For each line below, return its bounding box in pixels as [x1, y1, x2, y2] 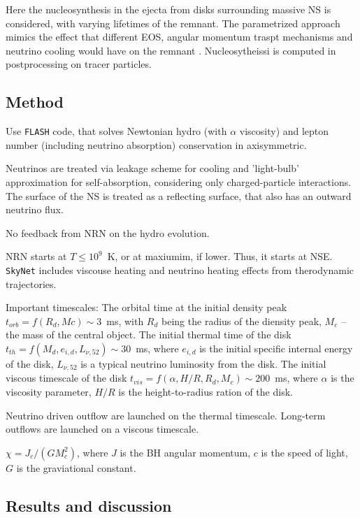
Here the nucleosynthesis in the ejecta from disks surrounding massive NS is [6, 2, 331, 16]
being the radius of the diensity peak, [161, 313, 322, 328]
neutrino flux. [6, 202, 64, 217]
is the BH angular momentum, [120, 445, 251, 459]
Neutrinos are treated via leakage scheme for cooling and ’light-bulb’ [6, 161, 299, 175]
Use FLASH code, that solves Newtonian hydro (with [6, 124, 227, 138]
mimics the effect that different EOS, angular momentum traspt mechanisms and [6, 29, 353, 44]
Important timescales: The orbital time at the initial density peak [6, 300, 287, 315]
